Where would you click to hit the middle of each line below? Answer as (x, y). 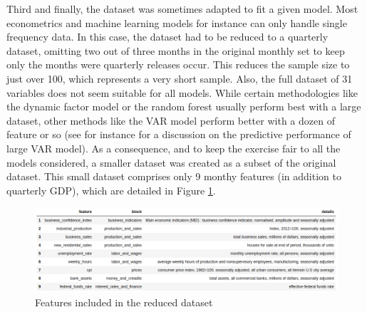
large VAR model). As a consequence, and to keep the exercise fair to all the (174, 148)
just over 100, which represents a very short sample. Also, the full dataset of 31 (180, 78)
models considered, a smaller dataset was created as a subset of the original (171, 162)
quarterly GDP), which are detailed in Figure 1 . (111, 190)
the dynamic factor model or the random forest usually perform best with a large (184, 106)
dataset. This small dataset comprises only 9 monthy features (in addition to (174, 176)
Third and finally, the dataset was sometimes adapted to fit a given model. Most (182, 9)
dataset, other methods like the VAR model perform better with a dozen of (171, 120)
